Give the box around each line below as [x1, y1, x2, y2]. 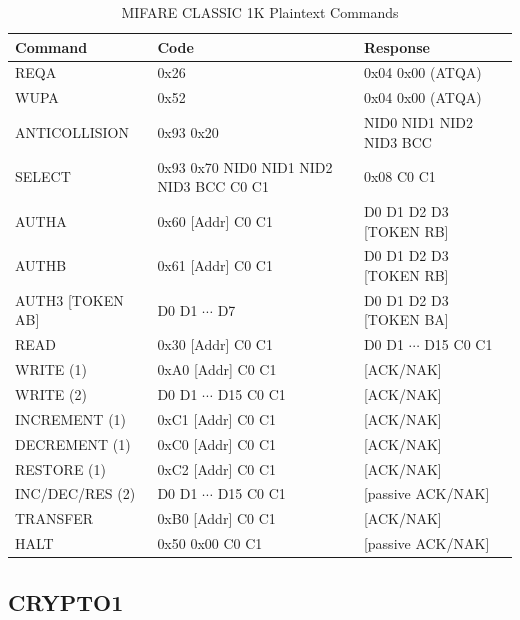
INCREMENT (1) [15, 408, 127, 429]
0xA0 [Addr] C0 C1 [157, 359, 277, 380]
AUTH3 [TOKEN [15, 289, 124, 310]
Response [363, 36, 430, 57]
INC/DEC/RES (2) [15, 483, 136, 504]
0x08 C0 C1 [363, 166, 436, 187]
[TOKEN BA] [363, 309, 449, 330]
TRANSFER [15, 508, 94, 529]
